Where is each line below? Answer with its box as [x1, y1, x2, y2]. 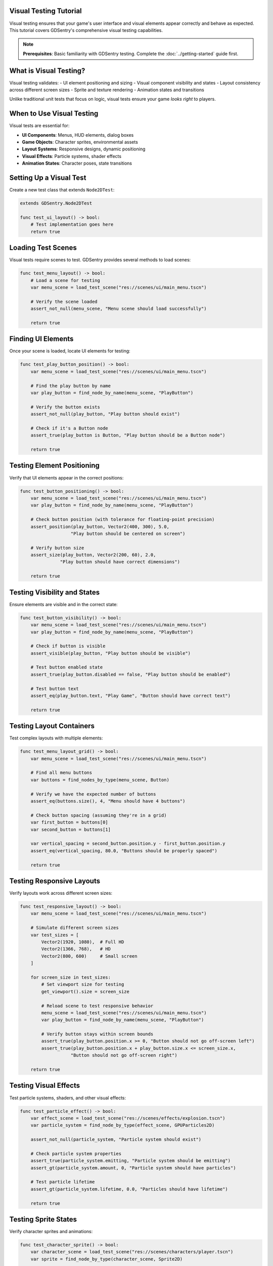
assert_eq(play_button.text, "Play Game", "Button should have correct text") [30, 693, 231, 699]
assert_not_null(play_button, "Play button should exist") [30, 411, 180, 417]
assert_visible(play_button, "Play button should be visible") [30, 650, 191, 656]
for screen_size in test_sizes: [30, 974, 111, 980]
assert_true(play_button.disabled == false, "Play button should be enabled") [30, 671, 231, 677]
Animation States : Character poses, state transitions [22, 160, 132, 167]
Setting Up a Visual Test [9, 174, 86, 182]
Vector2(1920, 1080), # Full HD [41, 939, 124, 944]
